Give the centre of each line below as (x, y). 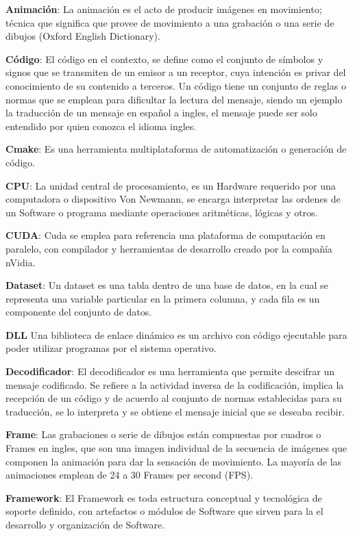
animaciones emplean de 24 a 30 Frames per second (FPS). (129, 475)
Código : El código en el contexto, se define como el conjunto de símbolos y (165, 59)
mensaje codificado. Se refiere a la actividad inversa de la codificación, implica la (175, 384)
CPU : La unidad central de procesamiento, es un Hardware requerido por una (171, 185)
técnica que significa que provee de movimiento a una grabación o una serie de (170, 22)
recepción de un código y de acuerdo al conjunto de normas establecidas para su (174, 398)
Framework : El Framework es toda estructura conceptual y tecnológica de (164, 497)
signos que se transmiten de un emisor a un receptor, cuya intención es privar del (176, 72)
